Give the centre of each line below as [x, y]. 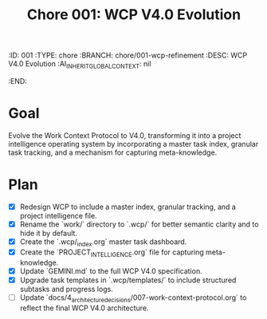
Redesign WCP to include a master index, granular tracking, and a [128, 207]
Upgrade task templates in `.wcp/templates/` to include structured [128, 280]
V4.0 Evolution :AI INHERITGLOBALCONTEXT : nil [80, 65]
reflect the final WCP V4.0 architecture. [84, 308]
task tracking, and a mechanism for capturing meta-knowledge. [113, 152]
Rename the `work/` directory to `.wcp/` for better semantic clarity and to [139, 224]
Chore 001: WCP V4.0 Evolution [134, 15]
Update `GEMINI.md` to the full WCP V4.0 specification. [111, 271]
